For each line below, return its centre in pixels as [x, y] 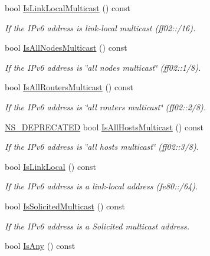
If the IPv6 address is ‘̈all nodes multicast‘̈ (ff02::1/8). [103, 67]
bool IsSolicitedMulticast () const [65, 206]
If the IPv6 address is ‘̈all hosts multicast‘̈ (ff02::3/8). [102, 147]
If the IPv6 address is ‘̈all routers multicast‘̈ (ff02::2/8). [106, 106]
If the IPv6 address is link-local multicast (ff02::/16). [100, 27]
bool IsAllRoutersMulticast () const [69, 87]
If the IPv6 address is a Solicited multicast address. [97, 226]
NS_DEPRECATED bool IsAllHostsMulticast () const [104, 127]
